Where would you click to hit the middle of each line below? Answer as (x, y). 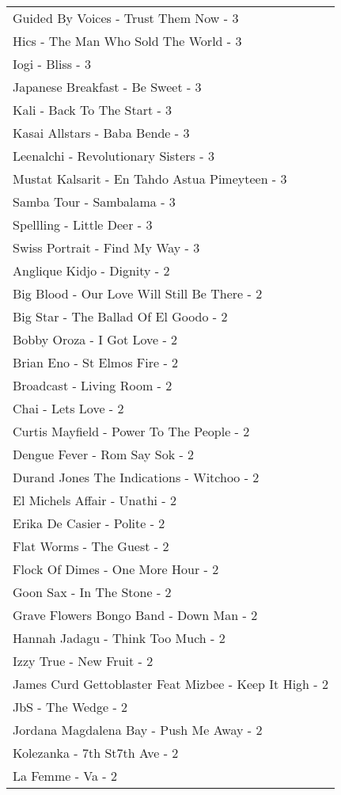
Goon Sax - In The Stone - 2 (92, 592)
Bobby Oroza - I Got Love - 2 (95, 339)
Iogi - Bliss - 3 (52, 64)
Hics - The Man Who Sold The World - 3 (127, 41)
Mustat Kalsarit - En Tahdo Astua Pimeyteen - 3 (150, 179)
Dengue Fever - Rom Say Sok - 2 (104, 454)
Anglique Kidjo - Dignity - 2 (91, 270)
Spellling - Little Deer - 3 (83, 224)
